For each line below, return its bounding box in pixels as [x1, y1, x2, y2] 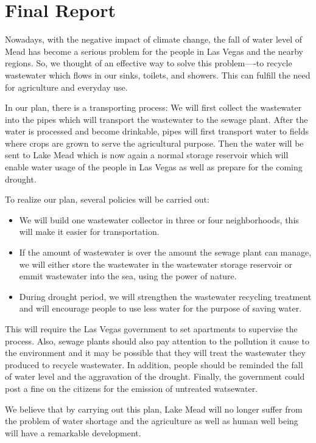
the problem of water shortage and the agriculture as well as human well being [5, 414, 298, 427]
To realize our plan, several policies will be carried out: [5, 193, 209, 206]
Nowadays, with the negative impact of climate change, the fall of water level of [5, 33, 303, 46]
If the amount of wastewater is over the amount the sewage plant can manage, [19, 246, 312, 259]
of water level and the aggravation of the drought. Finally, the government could [5, 370, 305, 383]
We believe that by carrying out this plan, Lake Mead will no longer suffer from [5, 402, 303, 415]
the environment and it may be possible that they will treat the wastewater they [5, 346, 306, 359]
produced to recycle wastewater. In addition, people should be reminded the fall [5, 358, 303, 371]
